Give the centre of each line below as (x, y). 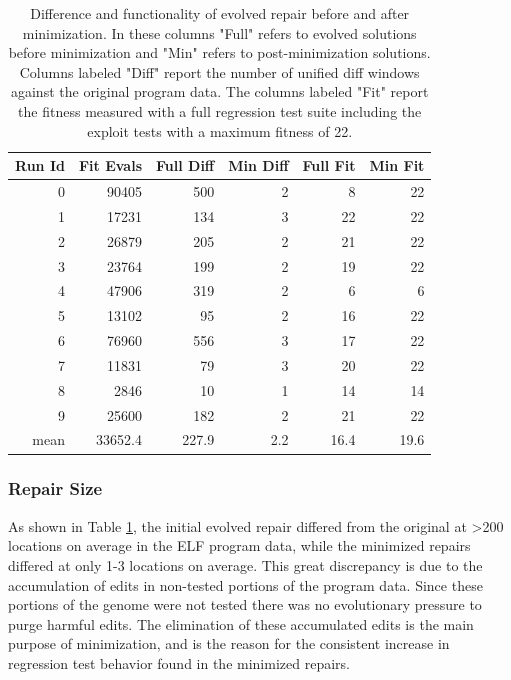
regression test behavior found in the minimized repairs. (179, 662)
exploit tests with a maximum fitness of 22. (220, 130)
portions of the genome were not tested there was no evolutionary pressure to (245, 604)
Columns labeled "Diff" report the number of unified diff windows (219, 71)
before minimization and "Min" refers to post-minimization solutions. (219, 52)
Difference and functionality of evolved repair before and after (220, 13)
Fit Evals (110, 165)
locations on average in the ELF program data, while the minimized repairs (239, 545)
